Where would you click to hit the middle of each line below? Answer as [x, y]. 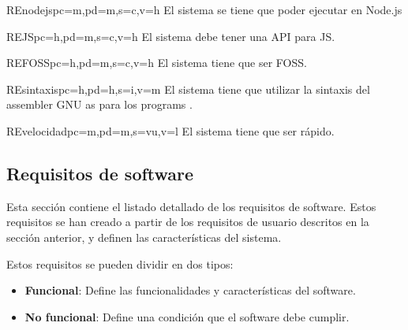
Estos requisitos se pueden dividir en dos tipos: [120, 263]
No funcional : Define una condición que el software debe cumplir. [187, 316]
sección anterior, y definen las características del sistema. [144, 237]
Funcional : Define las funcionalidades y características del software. [190, 290]
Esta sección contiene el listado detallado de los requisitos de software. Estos [191, 206]
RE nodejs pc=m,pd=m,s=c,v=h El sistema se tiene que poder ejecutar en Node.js [204, 9]
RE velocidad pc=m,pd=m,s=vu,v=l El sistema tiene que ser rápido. [170, 130]
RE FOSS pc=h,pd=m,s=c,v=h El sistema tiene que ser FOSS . [157, 63]
